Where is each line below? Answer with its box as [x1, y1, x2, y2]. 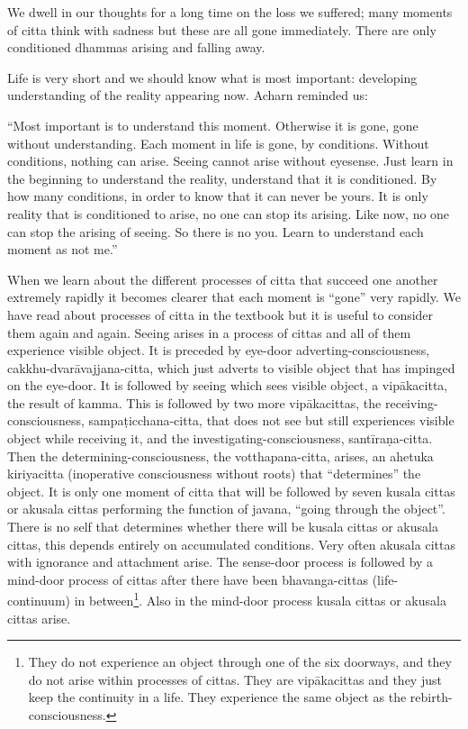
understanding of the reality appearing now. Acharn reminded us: [7, 86, 368, 105]
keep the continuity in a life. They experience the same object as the [28, 688, 407, 706]
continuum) [7, 591, 71, 610]
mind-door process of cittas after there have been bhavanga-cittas [7, 570, 369, 588]
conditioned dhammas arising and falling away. [7, 38, 265, 57]
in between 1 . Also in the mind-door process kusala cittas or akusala [74, 588, 446, 610]
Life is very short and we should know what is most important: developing [7, 68, 418, 87]
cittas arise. [7, 608, 71, 627]
